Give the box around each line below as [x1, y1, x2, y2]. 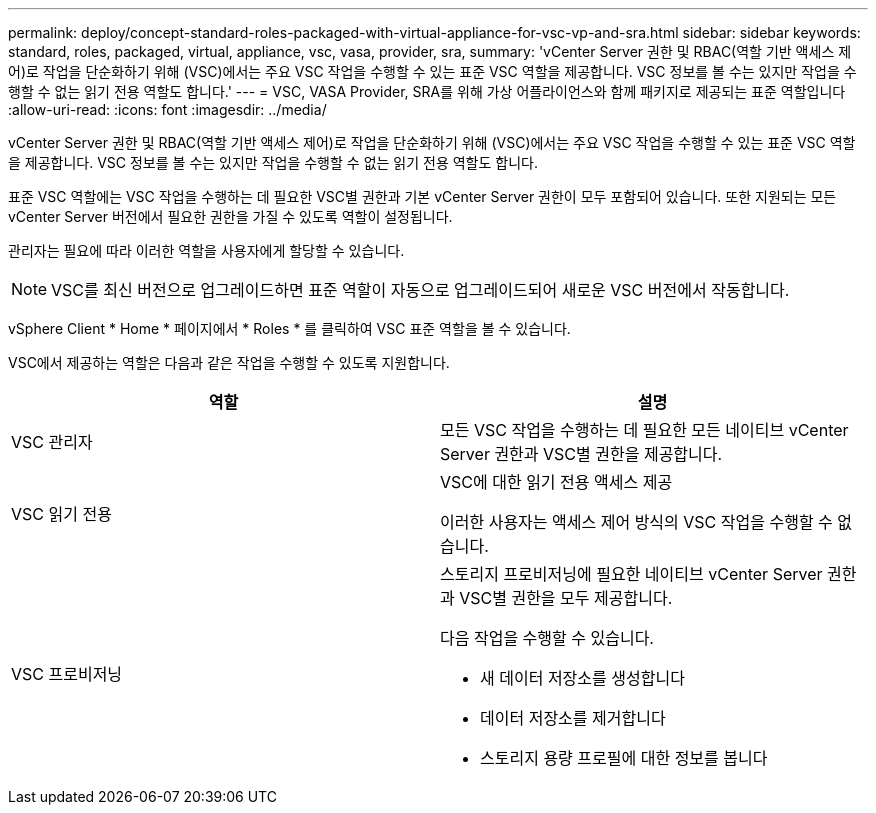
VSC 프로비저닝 [11, 664, 123, 684]
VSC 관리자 [11, 432, 93, 452]
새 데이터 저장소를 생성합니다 [480, 668, 685, 688]
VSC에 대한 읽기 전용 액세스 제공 [440, 472, 673, 492]
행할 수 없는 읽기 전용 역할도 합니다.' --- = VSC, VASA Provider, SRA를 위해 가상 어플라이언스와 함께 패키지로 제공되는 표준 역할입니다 [8, 83, 846, 100]
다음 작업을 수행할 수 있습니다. [440, 628, 654, 648]
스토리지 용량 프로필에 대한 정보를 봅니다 [480, 748, 768, 768]
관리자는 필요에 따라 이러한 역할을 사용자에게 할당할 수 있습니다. [8, 242, 405, 259]
